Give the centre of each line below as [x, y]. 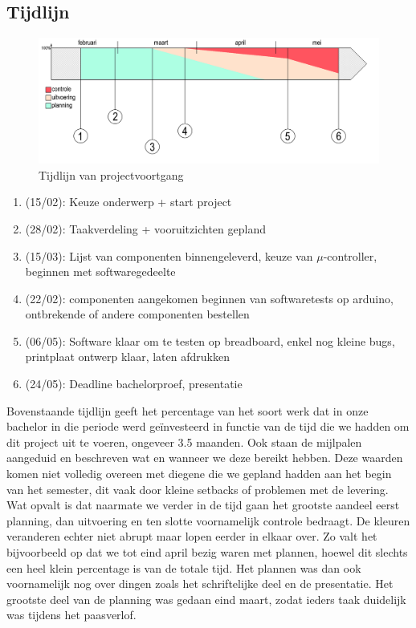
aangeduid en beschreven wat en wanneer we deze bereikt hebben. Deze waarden [205, 458]
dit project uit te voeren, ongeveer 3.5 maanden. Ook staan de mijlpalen [184, 442]
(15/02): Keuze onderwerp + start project [128, 202]
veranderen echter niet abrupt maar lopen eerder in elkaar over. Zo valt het [192, 536]
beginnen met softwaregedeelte [100, 271]
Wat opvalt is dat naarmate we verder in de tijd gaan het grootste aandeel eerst [203, 505]
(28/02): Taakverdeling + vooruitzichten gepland [145, 228]
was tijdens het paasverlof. [71, 615]
